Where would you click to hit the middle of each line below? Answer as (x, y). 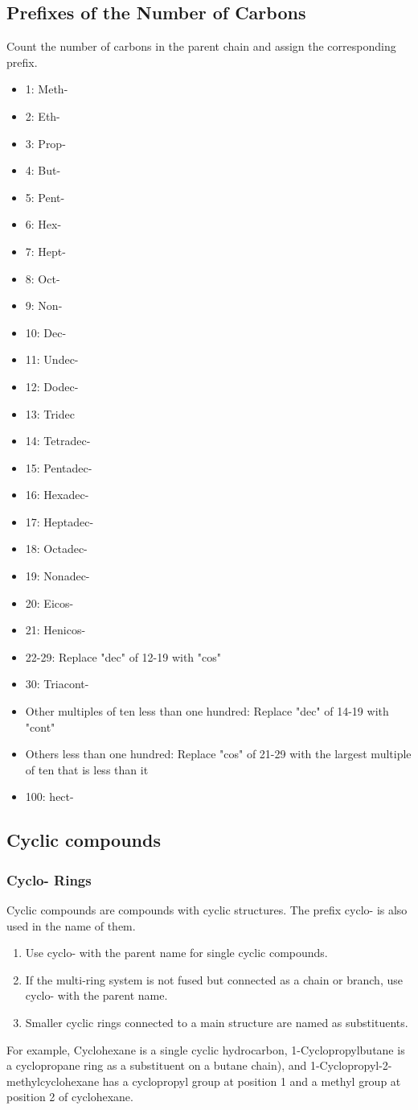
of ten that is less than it (87, 769)
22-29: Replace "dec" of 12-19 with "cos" (123, 656)
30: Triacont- (57, 684)
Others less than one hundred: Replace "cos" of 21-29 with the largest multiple (218, 754)
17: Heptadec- (59, 521)
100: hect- (49, 796)
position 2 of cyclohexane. (70, 1097)
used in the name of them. (71, 925)
